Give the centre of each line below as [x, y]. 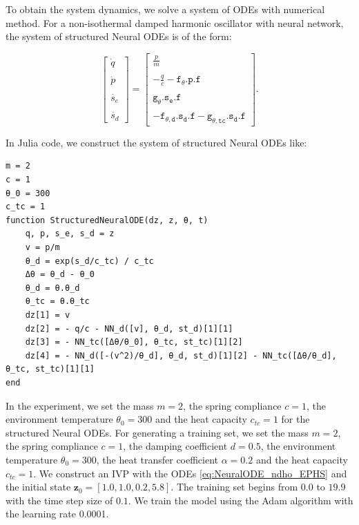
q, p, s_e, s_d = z [70, 234]
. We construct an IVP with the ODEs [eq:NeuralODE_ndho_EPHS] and [190, 473]
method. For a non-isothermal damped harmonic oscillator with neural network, [175, 22]
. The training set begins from [234, 487]
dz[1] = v [48, 315]
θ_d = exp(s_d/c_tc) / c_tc [89, 261]
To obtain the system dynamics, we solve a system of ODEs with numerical [165, 9]
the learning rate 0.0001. [57, 514]
